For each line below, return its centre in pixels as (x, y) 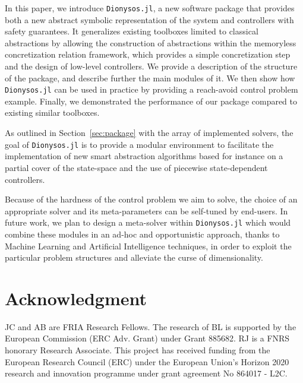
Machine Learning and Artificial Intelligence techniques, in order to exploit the (148, 246)
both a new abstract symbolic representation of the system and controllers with (149, 19)
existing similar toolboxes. (52, 113)
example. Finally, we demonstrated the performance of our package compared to (151, 101)
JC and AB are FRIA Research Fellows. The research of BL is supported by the (151, 326)
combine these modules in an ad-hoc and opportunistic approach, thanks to (142, 234)
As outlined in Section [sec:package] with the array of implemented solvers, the (149, 133)
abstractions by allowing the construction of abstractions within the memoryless (151, 42)
